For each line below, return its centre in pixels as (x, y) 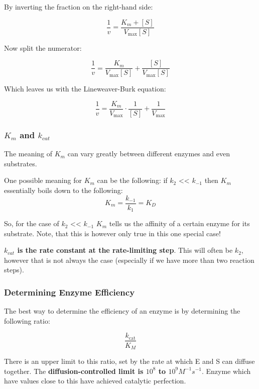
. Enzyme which (226, 371)
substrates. (21, 163)
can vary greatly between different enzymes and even (149, 154)
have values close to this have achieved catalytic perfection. (95, 381)
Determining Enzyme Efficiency (70, 292)
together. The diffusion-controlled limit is (74, 371)
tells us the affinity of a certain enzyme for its (179, 223)
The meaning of (28, 154)
